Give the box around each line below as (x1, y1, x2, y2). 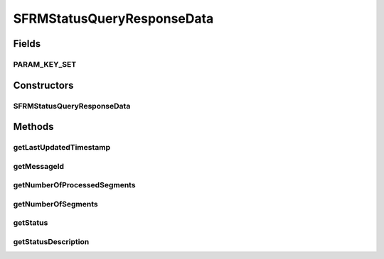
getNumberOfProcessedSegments (13, 180, 136, 190)
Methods (13, 121, 54, 133)
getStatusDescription (13, 236, 90, 246)
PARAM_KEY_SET (13, 59, 77, 69)
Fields (13, 38, 41, 50)
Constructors (13, 79, 74, 92)
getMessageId (13, 161, 64, 171)
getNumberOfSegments (13, 199, 99, 209)
